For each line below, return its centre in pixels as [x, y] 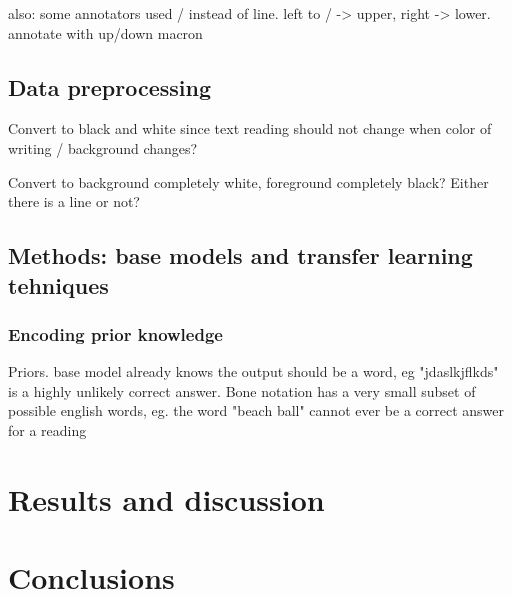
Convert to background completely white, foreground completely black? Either [248, 181]
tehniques [58, 284]
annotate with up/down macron [105, 32]
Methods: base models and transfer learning [240, 255]
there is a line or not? [74, 201]
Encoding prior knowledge [115, 333]
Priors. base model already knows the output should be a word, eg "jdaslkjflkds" [253, 371]
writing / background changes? [103, 147]
